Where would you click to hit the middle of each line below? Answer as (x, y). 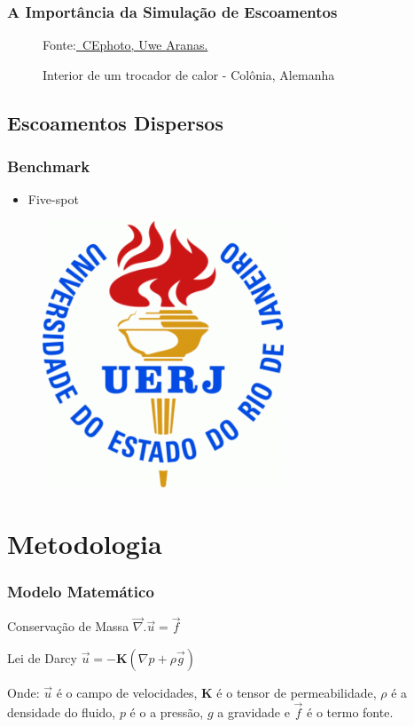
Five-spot (53, 199)
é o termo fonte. (350, 711)
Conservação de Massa (68, 626)
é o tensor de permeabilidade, (297, 692)
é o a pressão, (167, 711)
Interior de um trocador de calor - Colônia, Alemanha (189, 74)
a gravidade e (254, 711)
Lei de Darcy (42, 658)
